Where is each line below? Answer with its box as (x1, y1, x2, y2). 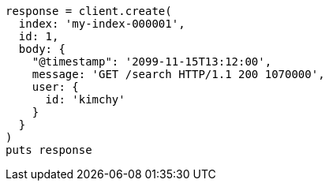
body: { (18, 43, 65, 55)
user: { (32, 80, 79, 93)
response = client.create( (6, 5, 172, 17)
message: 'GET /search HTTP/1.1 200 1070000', (32, 68, 325, 80)
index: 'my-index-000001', (18, 17, 185, 30)
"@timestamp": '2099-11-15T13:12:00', (32, 55, 272, 68)
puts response (6, 144, 92, 156)
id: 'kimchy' (45, 93, 125, 106)
